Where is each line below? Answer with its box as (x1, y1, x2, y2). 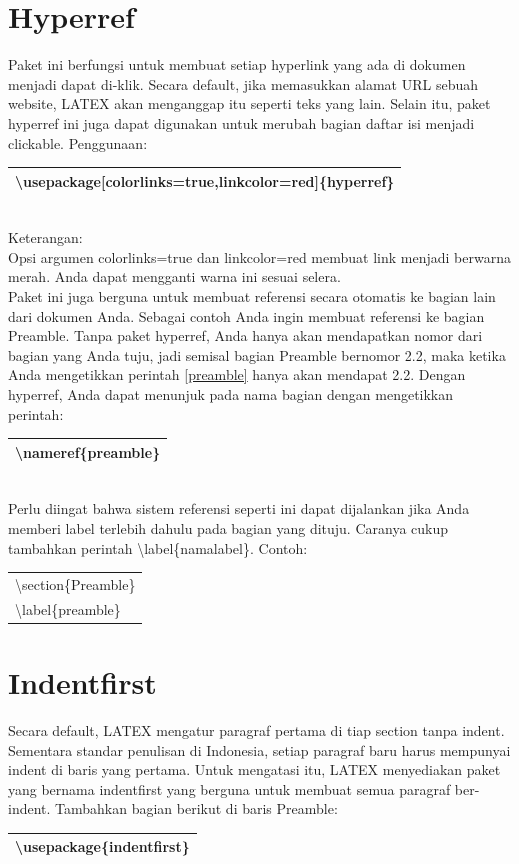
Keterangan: (8, 227, 83, 248)
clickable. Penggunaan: (8, 132, 148, 153)
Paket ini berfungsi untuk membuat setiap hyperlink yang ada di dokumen (8, 54, 466, 75)
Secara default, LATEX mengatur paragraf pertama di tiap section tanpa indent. (8, 720, 505, 740)
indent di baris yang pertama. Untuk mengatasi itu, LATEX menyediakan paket (8, 759, 501, 780)
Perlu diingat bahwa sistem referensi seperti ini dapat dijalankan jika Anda (8, 498, 470, 519)
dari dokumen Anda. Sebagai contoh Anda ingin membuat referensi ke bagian (8, 305, 485, 326)
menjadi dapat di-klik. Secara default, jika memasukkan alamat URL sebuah (8, 73, 479, 94)
